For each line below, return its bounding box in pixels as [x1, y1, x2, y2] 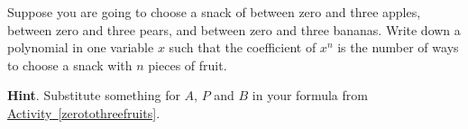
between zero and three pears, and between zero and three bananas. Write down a [7, 20, 461, 39]
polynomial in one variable [7, 38, 154, 57]
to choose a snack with [7, 55, 133, 74]
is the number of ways [337, 38, 459, 57]
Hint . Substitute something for [7, 86, 180, 105]
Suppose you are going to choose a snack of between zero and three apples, [7, 3, 421, 21]
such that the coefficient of [169, 38, 317, 57]
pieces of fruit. [148, 55, 227, 74]
